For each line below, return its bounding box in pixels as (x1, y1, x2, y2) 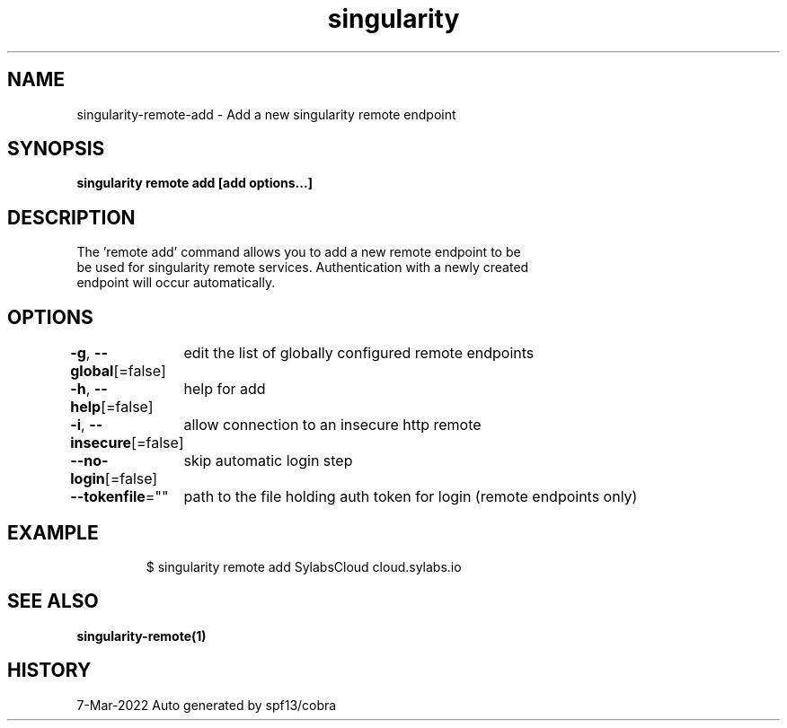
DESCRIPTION (7, 206, 136, 229)
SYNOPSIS (7, 137, 105, 161)
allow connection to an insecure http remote (183, 416, 482, 434)
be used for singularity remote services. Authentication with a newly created (76, 259, 529, 276)
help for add (183, 380, 266, 399)
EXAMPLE (7, 521, 99, 544)
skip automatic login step (183, 452, 353, 470)
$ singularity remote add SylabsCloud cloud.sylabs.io (146, 558, 462, 575)
